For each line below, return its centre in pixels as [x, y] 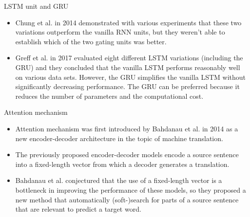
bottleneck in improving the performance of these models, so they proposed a [131, 190]
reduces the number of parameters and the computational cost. [109, 96]
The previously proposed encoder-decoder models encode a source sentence [127, 154]
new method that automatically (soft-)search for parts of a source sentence [127, 199]
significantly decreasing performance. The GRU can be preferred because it [127, 86]
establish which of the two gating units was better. [91, 41]
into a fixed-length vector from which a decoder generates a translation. [122, 164]
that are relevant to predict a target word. [78, 209]
